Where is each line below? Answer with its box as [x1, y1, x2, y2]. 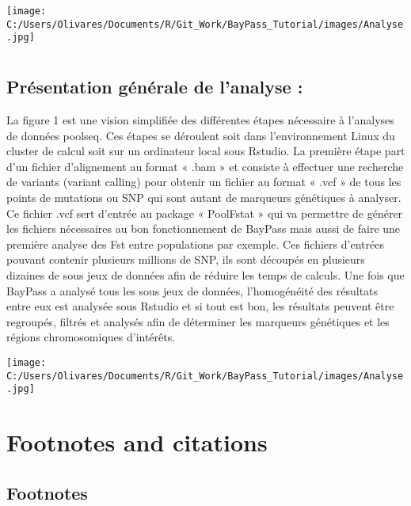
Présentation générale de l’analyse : [6, 74, 303, 99]
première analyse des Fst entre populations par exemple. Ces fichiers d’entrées [6, 235, 384, 252]
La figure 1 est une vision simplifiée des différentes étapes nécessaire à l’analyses [6, 111, 394, 127]
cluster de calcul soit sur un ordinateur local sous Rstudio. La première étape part [6, 143, 405, 159]
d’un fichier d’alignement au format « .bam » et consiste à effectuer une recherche [6, 158, 404, 174]
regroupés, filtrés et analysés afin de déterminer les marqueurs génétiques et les [6, 313, 390, 329]
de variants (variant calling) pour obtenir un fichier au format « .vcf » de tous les [6, 173, 401, 190]
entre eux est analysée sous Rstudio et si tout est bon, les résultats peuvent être [6, 298, 394, 314]
